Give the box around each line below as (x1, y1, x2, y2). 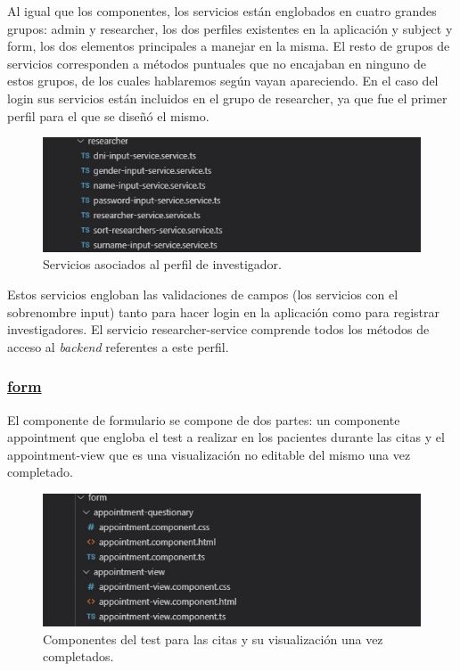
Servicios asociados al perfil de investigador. (43, 255, 282, 274)
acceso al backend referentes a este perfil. (7, 337, 229, 356)
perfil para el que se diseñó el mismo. (7, 106, 209, 125)
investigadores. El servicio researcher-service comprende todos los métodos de (7, 320, 430, 339)
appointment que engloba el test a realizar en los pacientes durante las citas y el (7, 428, 445, 446)
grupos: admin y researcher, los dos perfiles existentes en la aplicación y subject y (7, 19, 453, 37)
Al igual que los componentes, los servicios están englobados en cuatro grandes (7, 2, 437, 20)
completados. (43, 647, 114, 666)
